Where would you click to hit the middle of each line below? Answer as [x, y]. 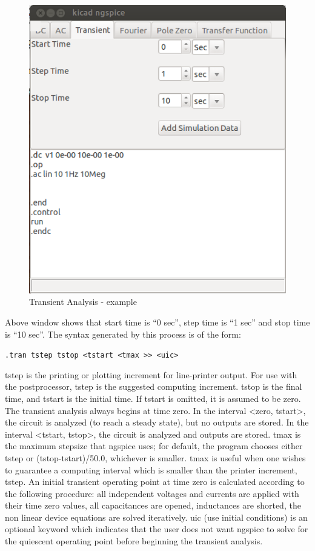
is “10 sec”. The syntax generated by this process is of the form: [123, 334]
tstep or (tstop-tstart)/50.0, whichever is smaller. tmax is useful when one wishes [155, 457]
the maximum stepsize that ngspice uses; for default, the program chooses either [154, 446]
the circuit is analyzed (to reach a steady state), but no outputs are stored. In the [157, 422]
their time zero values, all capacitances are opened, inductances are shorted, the [153, 505]
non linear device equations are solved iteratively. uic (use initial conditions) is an [156, 517]
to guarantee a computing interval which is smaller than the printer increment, [151, 469]
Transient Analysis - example [83, 302]
